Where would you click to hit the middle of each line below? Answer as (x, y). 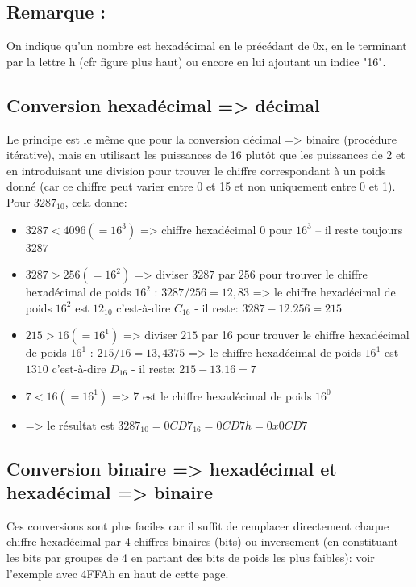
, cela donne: (96, 201)
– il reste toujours (359, 229)
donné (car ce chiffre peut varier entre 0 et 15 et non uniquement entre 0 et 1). (201, 186)
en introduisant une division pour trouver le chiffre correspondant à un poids (196, 170)
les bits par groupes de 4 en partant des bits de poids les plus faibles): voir (191, 557)
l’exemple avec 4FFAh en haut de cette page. (118, 573)
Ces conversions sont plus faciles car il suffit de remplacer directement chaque (198, 525)
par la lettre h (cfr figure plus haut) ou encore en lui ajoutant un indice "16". (196, 61)
